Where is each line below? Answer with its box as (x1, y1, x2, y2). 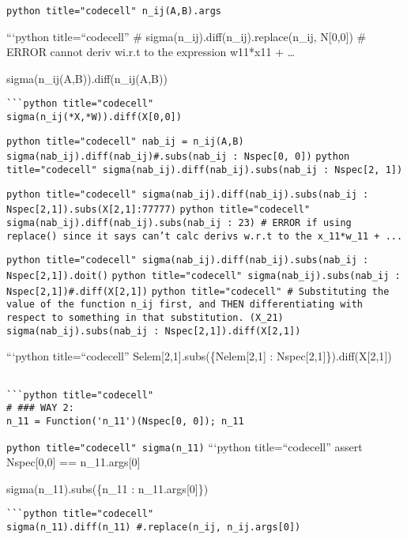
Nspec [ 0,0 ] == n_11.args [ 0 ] (6, 454, 141, 470)
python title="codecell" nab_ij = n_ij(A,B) (6, 135, 244, 147)
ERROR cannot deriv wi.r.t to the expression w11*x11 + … (6, 43, 296, 60)
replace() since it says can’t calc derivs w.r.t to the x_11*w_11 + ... (6, 230, 403, 242)
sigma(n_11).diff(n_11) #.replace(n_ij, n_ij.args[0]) (6, 522, 301, 533)
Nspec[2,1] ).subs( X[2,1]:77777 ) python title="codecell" (6, 204, 311, 216)
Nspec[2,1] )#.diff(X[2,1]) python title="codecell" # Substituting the (6, 285, 390, 297)
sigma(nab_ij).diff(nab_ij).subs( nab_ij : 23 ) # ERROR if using (6, 217, 352, 229)
